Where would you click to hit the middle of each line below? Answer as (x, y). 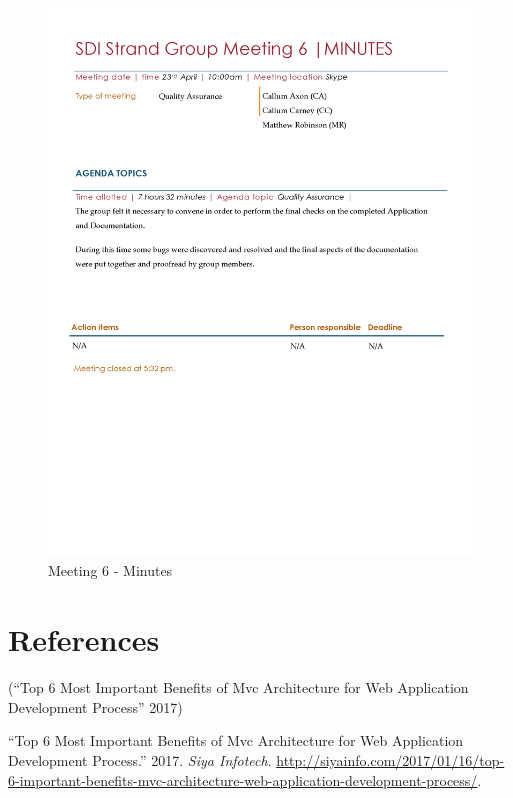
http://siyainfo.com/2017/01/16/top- (390, 759)
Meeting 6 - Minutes (110, 570)
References (84, 639)
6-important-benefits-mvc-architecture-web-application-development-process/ (243, 779)
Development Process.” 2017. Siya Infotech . (140, 759)
